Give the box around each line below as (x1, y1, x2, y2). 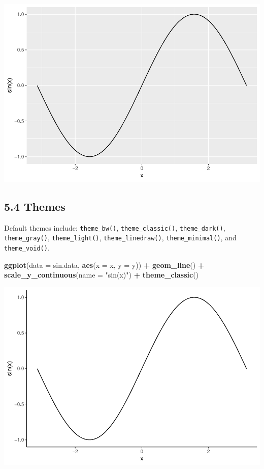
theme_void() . (4, 242, 50, 253)
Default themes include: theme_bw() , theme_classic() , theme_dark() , (4, 222, 225, 233)
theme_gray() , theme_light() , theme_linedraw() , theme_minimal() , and (4, 232, 237, 243)
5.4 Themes (4, 198, 65, 214)
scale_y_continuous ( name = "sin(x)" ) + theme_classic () (4, 269, 199, 280)
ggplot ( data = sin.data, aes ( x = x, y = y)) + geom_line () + (4, 259, 205, 270)
